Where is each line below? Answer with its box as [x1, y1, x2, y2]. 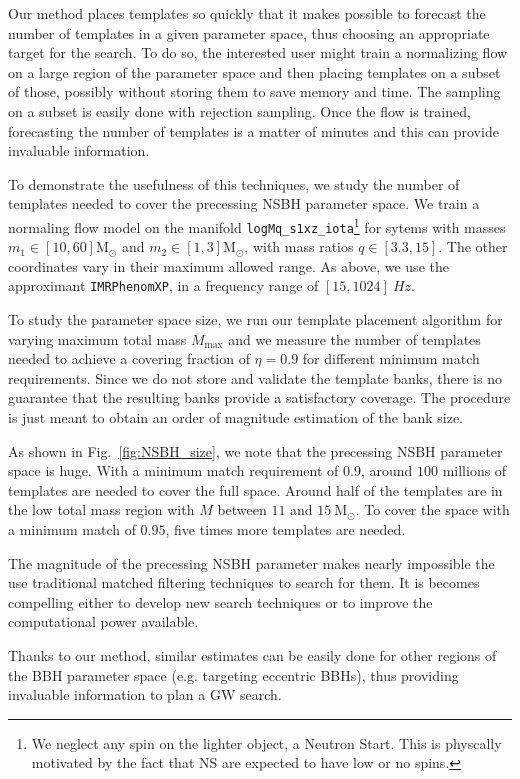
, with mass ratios [244, 236, 354, 257]
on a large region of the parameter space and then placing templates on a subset [8, 61, 501, 82]
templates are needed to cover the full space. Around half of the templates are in [8, 479, 503, 500]
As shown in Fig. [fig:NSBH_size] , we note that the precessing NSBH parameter [8, 440, 503, 461]
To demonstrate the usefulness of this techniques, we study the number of [8, 173, 460, 194]
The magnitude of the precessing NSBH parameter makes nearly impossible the [8, 552, 495, 573]
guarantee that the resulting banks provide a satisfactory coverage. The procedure [8, 387, 511, 408]
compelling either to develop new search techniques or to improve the [8, 591, 433, 612]
